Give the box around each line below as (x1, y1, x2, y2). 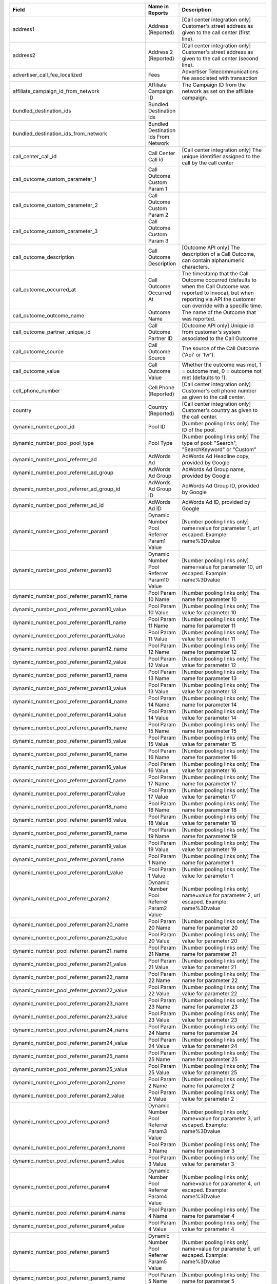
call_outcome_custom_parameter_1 (12, 176, 96, 182)
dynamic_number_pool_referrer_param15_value (12, 738, 127, 744)
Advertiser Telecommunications (182, 68, 259, 75)
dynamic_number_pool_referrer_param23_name (12, 1000, 129, 1007)
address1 (12, 26, 34, 33)
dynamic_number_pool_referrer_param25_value (12, 1066, 128, 1073)
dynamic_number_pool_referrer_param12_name (12, 645, 128, 652)
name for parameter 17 (182, 780, 237, 787)
